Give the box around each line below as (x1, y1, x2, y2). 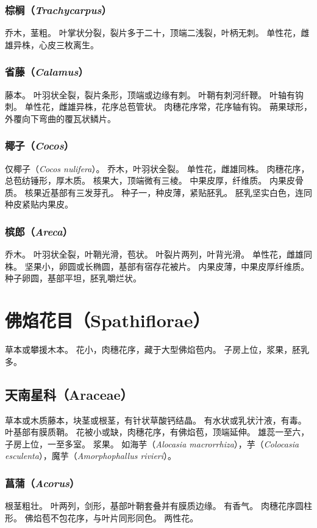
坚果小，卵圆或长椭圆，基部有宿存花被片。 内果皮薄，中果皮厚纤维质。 (24, 259, 310, 272)
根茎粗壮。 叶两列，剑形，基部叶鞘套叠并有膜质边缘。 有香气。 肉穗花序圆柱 (5, 499, 312, 512)
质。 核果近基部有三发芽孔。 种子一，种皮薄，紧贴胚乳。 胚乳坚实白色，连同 (5, 186, 312, 198)
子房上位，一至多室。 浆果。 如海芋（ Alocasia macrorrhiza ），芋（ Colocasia (5, 437, 299, 450)
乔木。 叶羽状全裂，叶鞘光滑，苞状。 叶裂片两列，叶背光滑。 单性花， (5, 248, 287, 261)
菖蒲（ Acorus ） (5, 475, 80, 490)
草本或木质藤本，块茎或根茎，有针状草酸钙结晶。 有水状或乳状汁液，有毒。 (5, 413, 307, 426)
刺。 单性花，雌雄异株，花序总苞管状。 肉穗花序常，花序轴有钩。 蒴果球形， (5, 100, 312, 113)
